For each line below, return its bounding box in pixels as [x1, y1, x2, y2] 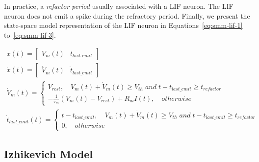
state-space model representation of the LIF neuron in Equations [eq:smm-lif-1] [4, 20, 243, 30]
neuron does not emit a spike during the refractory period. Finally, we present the [4, 10, 250, 21]
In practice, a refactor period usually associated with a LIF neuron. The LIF [4, 1, 233, 11]
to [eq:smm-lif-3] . [4, 29, 56, 40]
